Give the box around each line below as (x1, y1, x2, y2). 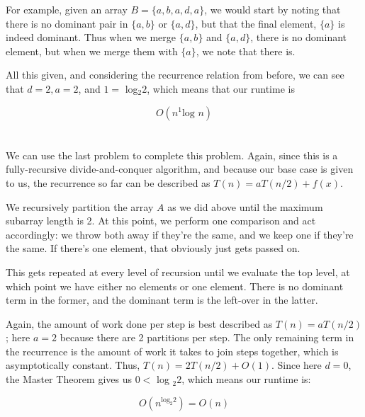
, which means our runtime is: (181, 372, 311, 387)
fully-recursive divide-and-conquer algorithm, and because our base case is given (6, 161, 354, 176)
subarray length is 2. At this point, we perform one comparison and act (6, 213, 316, 228)
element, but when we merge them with (6, 43, 178, 58)
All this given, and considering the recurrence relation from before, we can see (6, 67, 344, 82)
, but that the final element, (195, 16, 317, 30)
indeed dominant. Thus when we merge (6, 30, 176, 45)
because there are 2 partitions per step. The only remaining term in (60, 330, 354, 345)
